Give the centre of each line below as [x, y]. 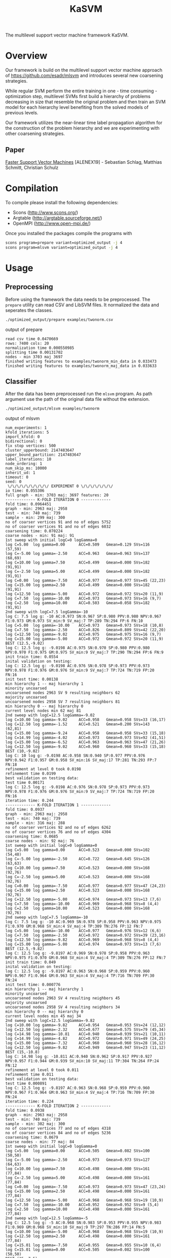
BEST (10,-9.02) [23, 751]
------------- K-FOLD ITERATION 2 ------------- [58, 1106]
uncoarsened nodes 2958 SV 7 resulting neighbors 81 [63, 702]
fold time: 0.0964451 [28, 504]
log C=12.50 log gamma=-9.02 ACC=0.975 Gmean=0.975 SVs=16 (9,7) [83, 634]
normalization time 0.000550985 [40, 348]
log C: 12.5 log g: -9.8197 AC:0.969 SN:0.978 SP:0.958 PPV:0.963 [78, 953]
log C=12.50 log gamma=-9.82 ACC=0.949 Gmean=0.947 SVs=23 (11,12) [86, 1048]
